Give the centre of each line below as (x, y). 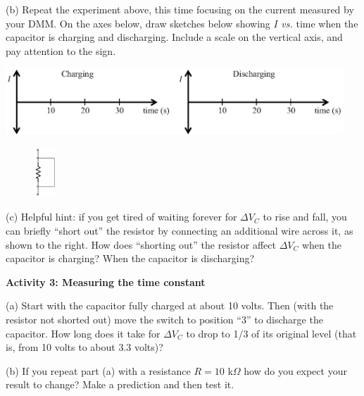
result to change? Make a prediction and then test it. (120, 384)
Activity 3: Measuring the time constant (106, 281)
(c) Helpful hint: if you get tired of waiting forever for (121, 217)
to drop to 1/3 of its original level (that (271, 333)
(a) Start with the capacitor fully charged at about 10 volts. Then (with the (170, 305)
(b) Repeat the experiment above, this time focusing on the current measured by (180, 9)
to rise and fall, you (305, 217)
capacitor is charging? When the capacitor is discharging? (130, 258)
